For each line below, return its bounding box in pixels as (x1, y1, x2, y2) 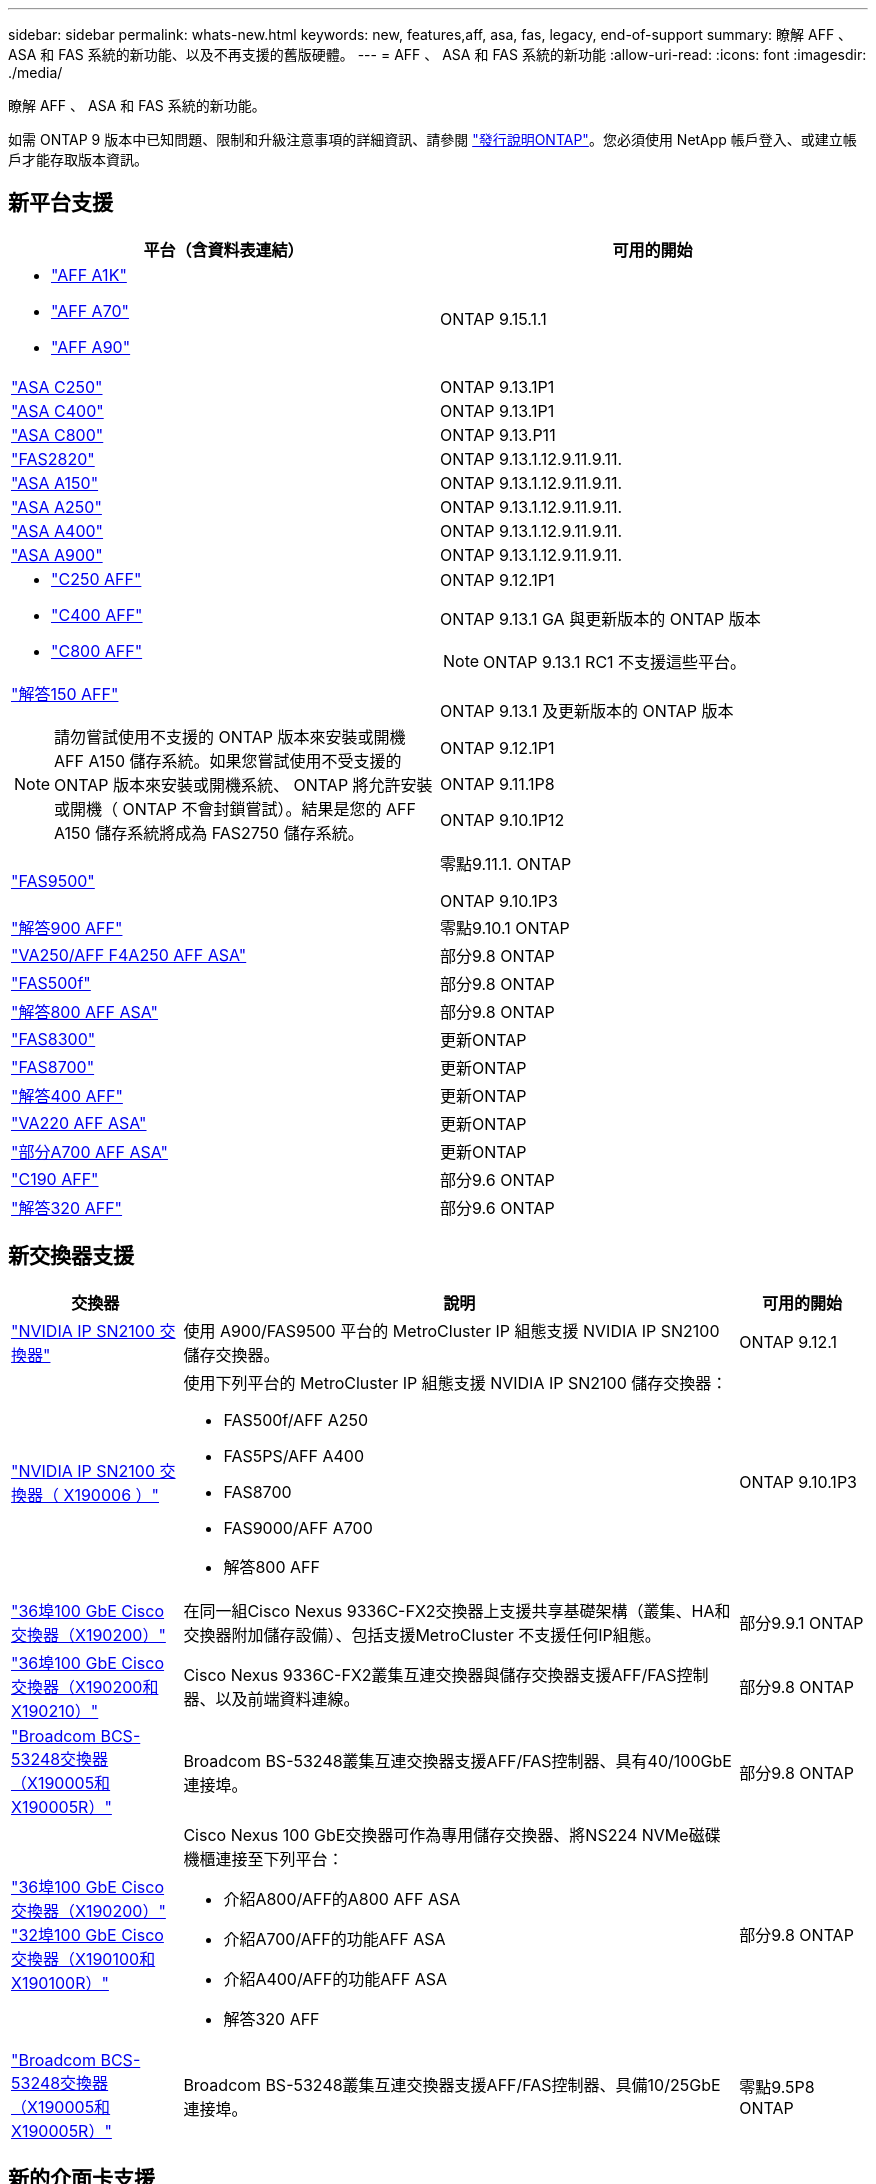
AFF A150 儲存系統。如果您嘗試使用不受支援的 (54, 750, 402, 771)
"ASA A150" (11, 472, 99, 493)
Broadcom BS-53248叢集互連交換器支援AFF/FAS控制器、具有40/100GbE (183, 1750, 732, 1771)
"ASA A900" (11, 544, 103, 565)
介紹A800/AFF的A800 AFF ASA (223, 1888, 461, 1909)
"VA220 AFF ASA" (11, 1112, 147, 1133)
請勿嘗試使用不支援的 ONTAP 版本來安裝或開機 (54, 726, 406, 747)
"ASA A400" (11, 520, 104, 541)
